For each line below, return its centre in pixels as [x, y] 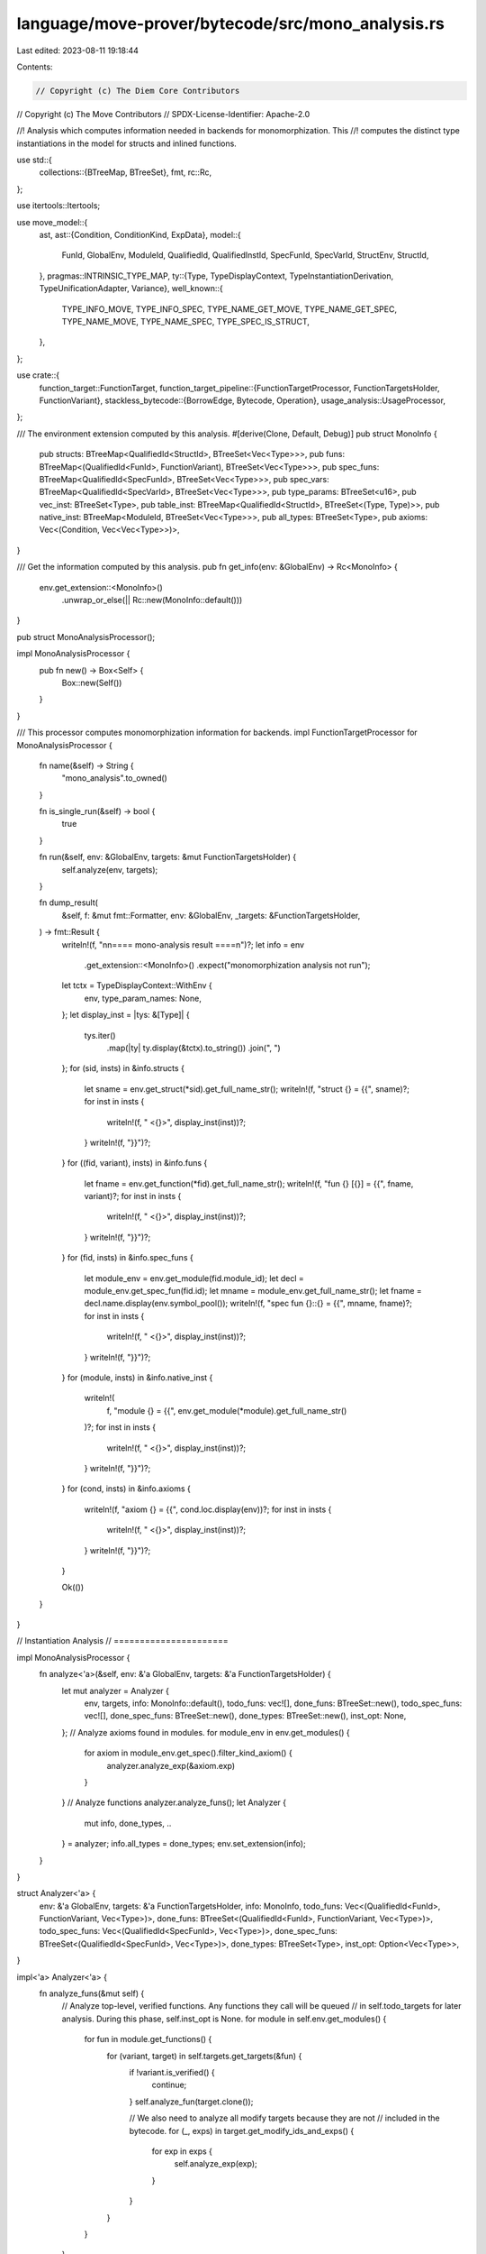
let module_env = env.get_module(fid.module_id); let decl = [194, 1278]
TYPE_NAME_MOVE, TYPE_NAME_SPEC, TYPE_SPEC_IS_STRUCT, [186, 321]
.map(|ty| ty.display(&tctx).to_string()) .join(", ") [193, 1048]
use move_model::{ [52, 222]
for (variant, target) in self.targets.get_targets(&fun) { [204, 2056]
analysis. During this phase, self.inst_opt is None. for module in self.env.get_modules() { [224, 2019]
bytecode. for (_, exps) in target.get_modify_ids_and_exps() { [242, 2130]
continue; [169, 2085]
